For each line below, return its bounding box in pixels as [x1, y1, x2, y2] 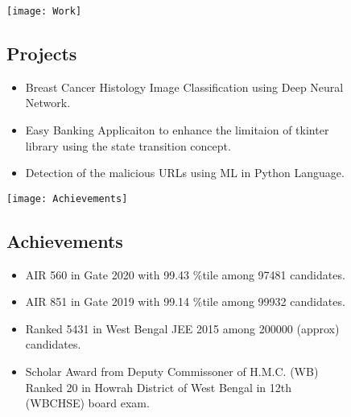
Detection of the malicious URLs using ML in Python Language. [25, 164, 345, 181]
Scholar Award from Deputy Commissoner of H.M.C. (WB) [25, 363, 319, 380]
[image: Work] [6, 6, 82, 17]
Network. [25, 94, 71, 111]
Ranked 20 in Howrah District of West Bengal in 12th [25, 378, 291, 395]
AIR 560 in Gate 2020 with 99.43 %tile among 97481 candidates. [25, 266, 345, 283]
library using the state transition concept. [25, 137, 231, 154]
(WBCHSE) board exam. [25, 394, 150, 411]
